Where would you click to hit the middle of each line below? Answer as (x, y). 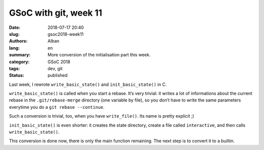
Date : (15, 27)
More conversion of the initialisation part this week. (99, 55)
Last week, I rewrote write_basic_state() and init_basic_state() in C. (88, 84)
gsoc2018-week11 (66, 34)
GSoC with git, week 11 (56, 13)
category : (19, 62)
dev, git (55, 68)
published (58, 75)
